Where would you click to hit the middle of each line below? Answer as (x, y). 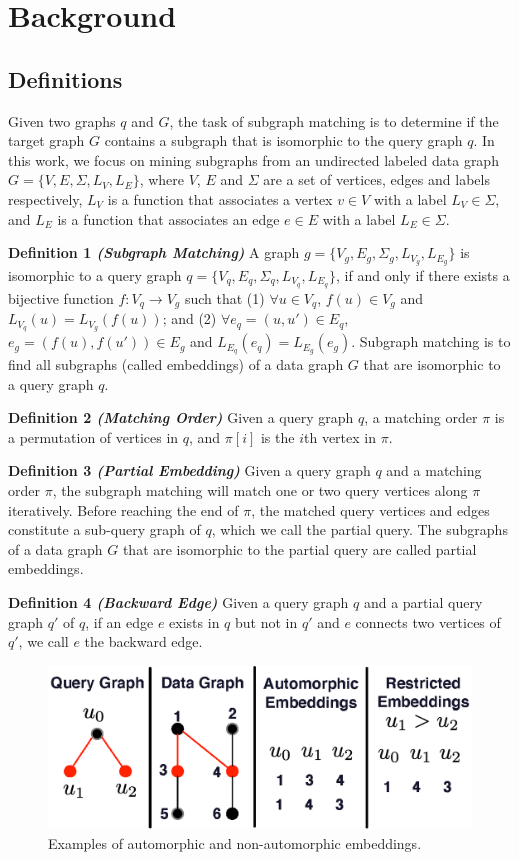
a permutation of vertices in (93, 436)
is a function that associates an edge (168, 218)
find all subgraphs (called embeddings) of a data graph (176, 364)
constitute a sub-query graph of (104, 529)
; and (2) (189, 318)
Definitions (65, 78)
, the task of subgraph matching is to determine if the (334, 120)
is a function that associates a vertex (220, 198)
